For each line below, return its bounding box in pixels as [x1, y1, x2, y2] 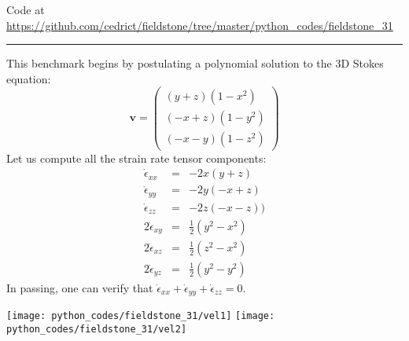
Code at [6, 2, 45, 17]
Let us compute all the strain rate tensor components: [6, 149, 267, 166]
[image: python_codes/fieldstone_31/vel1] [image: [6, 310, 275, 322]
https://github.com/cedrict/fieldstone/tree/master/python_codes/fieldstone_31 [6, 16, 393, 33]
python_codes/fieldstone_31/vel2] [6, 323, 187, 335]
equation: [6, 70, 51, 86]
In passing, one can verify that [6, 279, 153, 295]
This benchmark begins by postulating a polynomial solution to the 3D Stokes [6, 55, 384, 71]
